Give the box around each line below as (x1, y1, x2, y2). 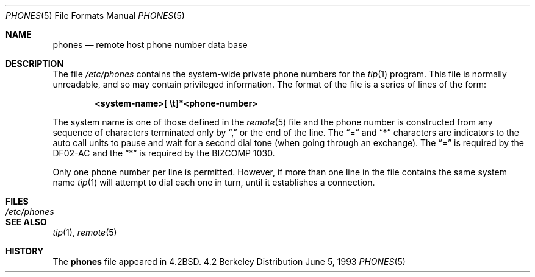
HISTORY (5, 246, 44, 256)
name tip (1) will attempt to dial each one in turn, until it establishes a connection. (52, 177, 375, 188)
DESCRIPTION (5, 58, 64, 69)
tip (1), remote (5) (52, 227, 117, 237)
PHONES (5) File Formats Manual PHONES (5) (5, 10, 185, 21)
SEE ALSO (5, 217, 47, 227)
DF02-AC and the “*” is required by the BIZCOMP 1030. (52, 148, 275, 158)
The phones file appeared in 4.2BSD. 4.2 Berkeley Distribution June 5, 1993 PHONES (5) (52, 256, 406, 267)
